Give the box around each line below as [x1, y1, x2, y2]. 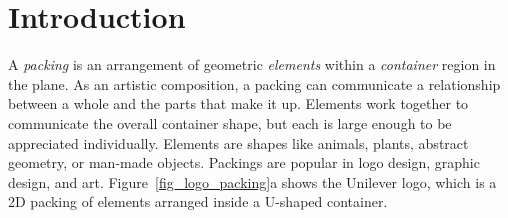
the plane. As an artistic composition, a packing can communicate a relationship [8, 73, 501, 94]
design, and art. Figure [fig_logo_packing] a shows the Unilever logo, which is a [8, 171, 497, 192]
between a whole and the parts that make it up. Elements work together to [8, 93, 469, 114]
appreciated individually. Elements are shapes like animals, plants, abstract [8, 132, 469, 153]
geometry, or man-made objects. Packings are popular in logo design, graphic [8, 152, 480, 173]
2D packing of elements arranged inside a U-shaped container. [8, 191, 388, 212]
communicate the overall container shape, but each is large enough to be [8, 112, 452, 133]
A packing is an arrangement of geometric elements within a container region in [8, 54, 496, 75]
